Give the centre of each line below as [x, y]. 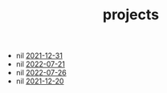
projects [130, 15]
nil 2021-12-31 [39, 56]
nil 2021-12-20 [40, 81]
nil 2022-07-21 [41, 64]
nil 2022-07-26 [41, 73]
